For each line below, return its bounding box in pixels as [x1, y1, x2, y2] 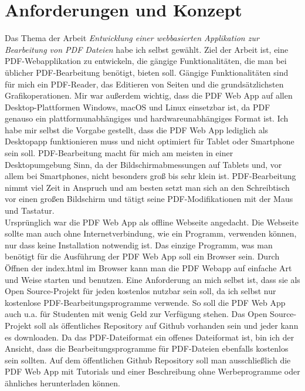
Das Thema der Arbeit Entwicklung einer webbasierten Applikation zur [5, 32, 259, 44]
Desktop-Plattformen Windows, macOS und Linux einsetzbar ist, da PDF [5, 100, 270, 113]
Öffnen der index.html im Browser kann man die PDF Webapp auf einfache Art [5, 262, 292, 274]
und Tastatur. [5, 204, 55, 217]
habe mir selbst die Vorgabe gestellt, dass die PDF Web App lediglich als [5, 123, 269, 136]
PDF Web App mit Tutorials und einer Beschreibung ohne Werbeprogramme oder [5, 365, 300, 377]
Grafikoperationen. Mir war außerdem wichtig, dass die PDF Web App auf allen [5, 89, 293, 102]
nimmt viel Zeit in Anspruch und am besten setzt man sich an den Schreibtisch [5, 181, 290, 193]
